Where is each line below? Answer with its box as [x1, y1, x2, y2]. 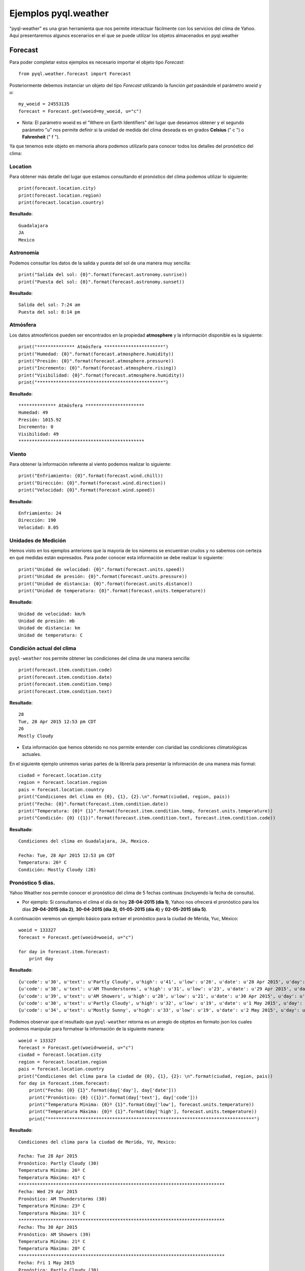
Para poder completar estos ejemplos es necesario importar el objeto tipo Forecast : [9, 59, 185, 65]
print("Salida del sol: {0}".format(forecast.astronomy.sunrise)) [18, 272, 188, 278]
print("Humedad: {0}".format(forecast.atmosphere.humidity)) [18, 351, 174, 357]
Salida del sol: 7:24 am [18, 302, 80, 308]
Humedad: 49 [18, 410, 48, 415]
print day [28, 956, 53, 962]
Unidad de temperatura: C [18, 632, 83, 638]
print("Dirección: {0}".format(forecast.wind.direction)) [18, 480, 166, 486]
